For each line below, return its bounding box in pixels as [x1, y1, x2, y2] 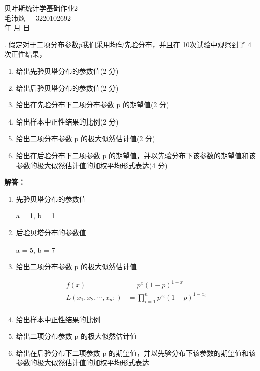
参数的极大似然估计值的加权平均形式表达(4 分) [16, 160, 168, 170]
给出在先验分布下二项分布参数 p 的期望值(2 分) [16, 99, 169, 110]
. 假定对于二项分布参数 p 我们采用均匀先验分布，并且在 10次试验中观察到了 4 [4, 39, 252, 49]
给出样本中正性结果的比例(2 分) [16, 116, 119, 127]
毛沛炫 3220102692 [4, 12, 71, 23]
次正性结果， [4, 49, 46, 59]
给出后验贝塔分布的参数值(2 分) [16, 82, 119, 93]
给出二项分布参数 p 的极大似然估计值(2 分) [16, 133, 155, 144]
